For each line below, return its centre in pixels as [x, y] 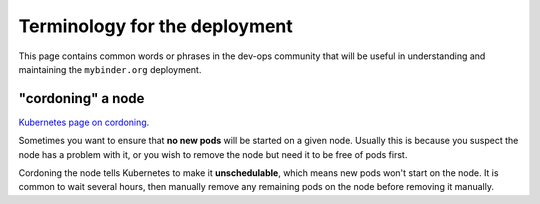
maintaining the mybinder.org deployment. [110, 69]
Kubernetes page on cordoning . [84, 122]
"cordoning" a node [81, 98]
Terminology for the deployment [156, 26]
